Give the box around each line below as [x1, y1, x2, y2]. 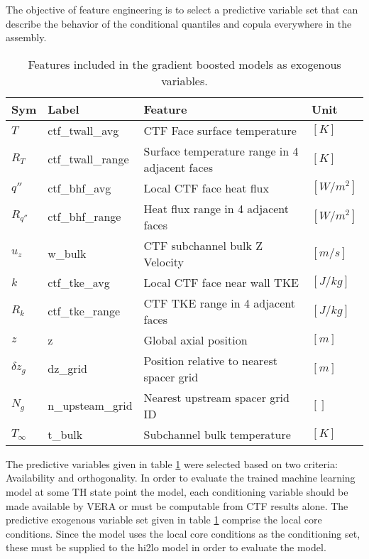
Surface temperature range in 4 [143, 142, 299, 159]
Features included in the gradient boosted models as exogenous [28, 55, 341, 72]
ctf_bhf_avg [48, 179, 111, 196]
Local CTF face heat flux [143, 179, 269, 196]
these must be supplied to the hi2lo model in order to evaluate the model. [6, 540, 326, 555]
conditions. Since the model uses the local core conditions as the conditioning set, [6, 526, 360, 541]
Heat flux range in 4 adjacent [143, 200, 290, 217]
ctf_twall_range [48, 151, 129, 168]
